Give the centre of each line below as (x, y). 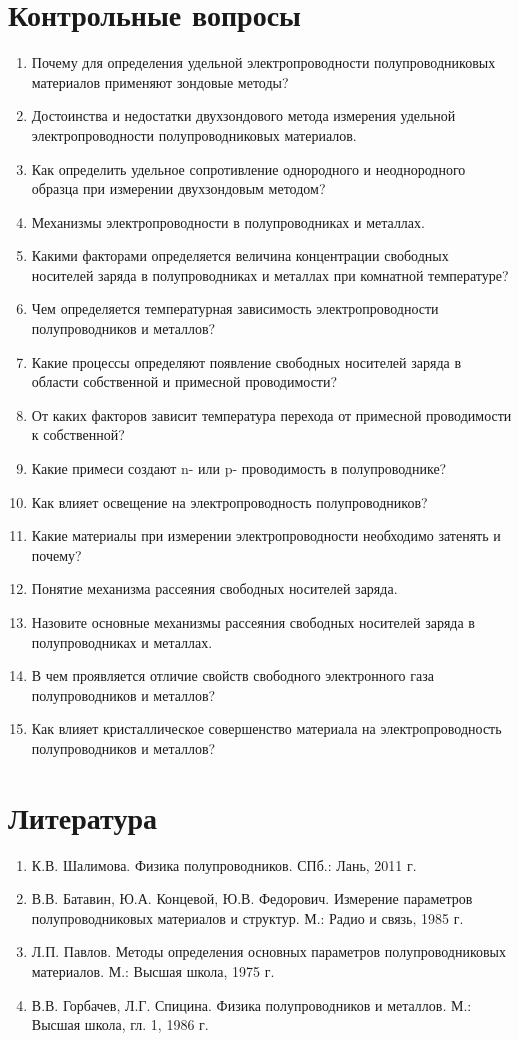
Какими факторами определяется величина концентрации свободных (240, 255)
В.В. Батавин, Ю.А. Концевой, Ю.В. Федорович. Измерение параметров (252, 898)
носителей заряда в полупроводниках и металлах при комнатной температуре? (270, 274)
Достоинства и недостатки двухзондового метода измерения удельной (243, 115)
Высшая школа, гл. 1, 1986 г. (120, 1024)
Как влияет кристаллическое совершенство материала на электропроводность (266, 728)
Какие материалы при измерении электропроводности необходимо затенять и (266, 535)
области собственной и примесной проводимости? (184, 381)
